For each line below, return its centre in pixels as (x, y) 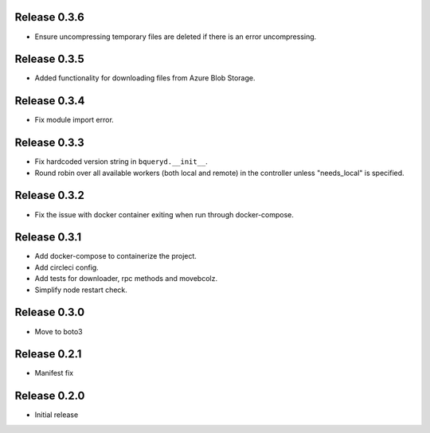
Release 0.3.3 (50, 143)
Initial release (57, 415)
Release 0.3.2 (50, 195)
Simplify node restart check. (81, 290)
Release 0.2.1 (48, 354)
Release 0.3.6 (50, 17)
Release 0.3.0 (50, 312)
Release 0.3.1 (48, 238)
